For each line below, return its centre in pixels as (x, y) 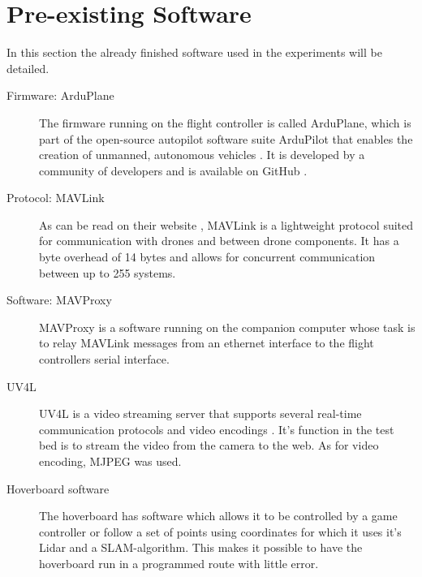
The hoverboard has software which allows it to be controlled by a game (218, 516)
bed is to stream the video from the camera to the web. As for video (209, 445)
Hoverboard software (58, 488)
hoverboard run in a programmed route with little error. (179, 563)
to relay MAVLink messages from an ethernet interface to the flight (207, 343)
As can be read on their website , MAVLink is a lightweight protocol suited (226, 224)
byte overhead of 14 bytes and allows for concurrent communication (207, 257)
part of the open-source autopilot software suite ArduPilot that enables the (226, 138)
